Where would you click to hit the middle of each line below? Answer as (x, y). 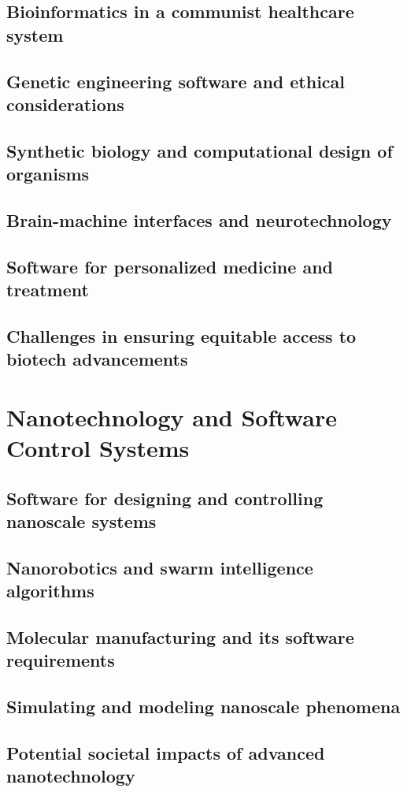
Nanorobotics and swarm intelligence (160, 567)
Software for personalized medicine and (170, 266)
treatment (48, 290)
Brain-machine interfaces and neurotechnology (199, 219)
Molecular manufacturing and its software (180, 636)
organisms (48, 174)
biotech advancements (97, 359)
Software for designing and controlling (165, 498)
